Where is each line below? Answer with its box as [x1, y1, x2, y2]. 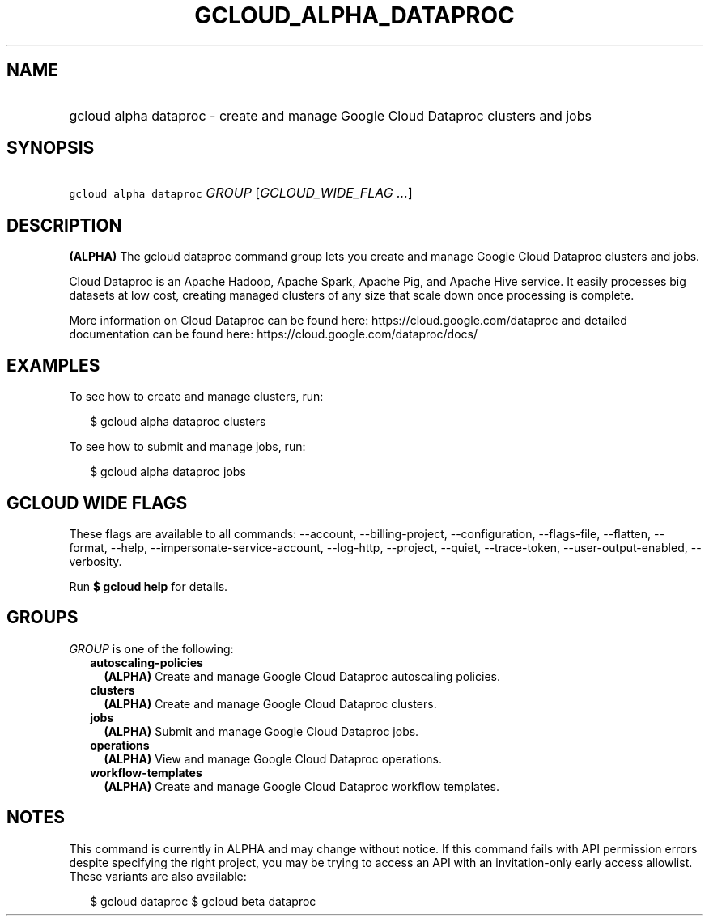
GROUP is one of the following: [69, 641, 234, 656]
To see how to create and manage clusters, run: [69, 389, 324, 404]
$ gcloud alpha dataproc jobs [90, 465, 246, 479]
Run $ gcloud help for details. [69, 579, 228, 593]
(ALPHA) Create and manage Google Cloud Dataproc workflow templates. [104, 779, 499, 793]
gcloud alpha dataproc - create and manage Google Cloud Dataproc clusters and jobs [69, 107, 592, 124]
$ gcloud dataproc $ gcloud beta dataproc [90, 894, 316, 908]
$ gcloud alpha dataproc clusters [90, 414, 266, 429]
